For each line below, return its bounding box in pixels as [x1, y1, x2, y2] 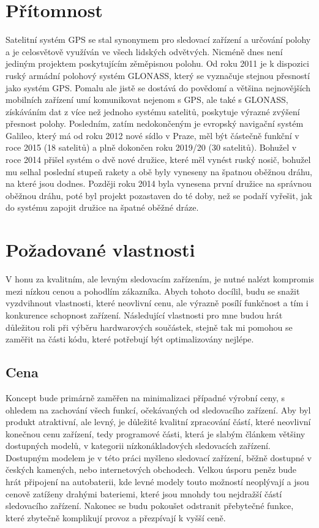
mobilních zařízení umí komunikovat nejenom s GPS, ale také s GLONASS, [6, 93, 288, 106]
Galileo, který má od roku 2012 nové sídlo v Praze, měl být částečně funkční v [6, 129, 299, 141]
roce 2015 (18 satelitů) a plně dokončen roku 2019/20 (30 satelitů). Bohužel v [6, 141, 297, 154]
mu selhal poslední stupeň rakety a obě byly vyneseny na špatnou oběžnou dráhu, [6, 165, 313, 178]
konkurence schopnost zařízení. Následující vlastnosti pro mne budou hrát [6, 308, 283, 321]
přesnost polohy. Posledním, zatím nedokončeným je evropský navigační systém [6, 117, 304, 130]
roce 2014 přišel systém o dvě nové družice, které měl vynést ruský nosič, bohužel [6, 153, 311, 166]
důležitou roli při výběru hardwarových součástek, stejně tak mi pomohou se [6, 320, 293, 333]
